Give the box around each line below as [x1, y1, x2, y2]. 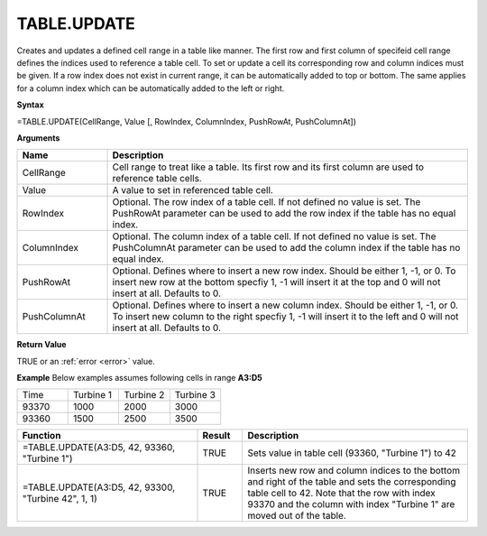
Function [22, 430, 61, 442]
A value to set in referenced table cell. [112, 184, 274, 197]
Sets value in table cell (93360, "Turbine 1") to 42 [247, 447, 457, 459]
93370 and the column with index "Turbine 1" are [247, 498, 455, 511]
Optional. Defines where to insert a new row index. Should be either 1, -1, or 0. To [112, 264, 456, 277]
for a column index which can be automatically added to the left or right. [16, 82, 285, 94]
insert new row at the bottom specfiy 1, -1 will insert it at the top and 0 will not [112, 276, 441, 289]
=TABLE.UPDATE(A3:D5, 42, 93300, [22, 481, 176, 494]
